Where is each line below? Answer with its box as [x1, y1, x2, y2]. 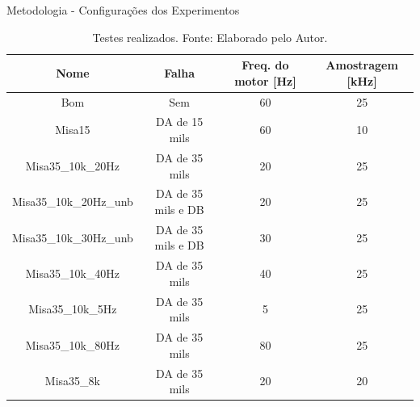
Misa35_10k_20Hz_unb [12, 193, 133, 210]
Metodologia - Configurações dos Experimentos [6, 2, 240, 18]
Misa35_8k [44, 372, 100, 389]
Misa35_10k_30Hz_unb [12, 229, 133, 245]
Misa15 [55, 121, 90, 138]
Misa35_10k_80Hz [25, 336, 120, 353]
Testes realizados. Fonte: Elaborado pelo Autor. [92, 28, 328, 45]
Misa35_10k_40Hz [25, 265, 120, 282]
